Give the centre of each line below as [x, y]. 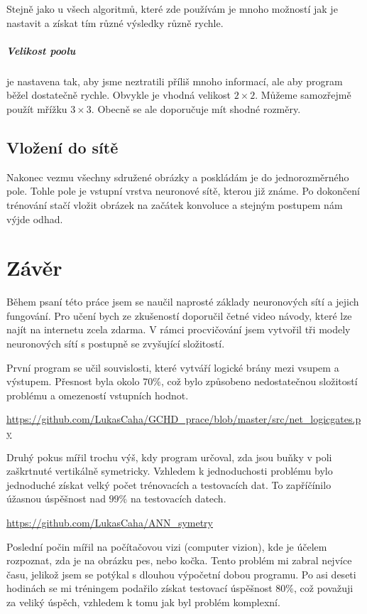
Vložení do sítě [62, 147]
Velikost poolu [41, 50]
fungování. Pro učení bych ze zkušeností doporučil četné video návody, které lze [179, 315]
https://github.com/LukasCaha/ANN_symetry [110, 522]
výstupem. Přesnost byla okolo [73, 381]
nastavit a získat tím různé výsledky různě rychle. [115, 22]
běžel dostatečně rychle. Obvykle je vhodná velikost [119, 95]
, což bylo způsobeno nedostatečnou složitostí [259, 381]
